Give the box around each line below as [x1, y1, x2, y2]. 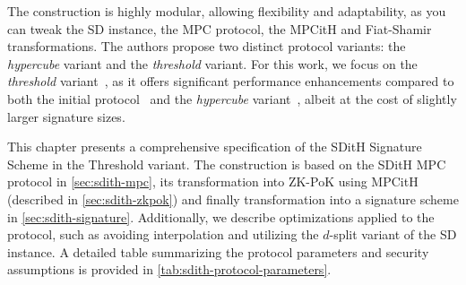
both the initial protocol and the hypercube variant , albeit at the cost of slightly [7, 89, 457, 108]
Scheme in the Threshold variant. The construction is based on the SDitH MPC [7, 154, 446, 173]
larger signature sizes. [7, 107, 125, 125]
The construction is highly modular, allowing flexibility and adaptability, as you [7, 2, 446, 20]
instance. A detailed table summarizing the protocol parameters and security [7, 242, 429, 261]
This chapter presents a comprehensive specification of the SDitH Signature [7, 137, 422, 156]
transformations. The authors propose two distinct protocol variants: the [7, 37, 406, 56]
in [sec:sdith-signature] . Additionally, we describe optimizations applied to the [7, 207, 435, 226]
